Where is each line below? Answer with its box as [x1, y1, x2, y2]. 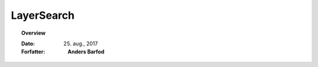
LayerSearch [11, 9, 75, 22]
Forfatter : [21, 48, 45, 55]
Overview [21, 29, 46, 36]
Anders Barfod [68, 48, 105, 55]
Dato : [21, 40, 35, 47]
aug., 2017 [72, 40, 98, 47]
